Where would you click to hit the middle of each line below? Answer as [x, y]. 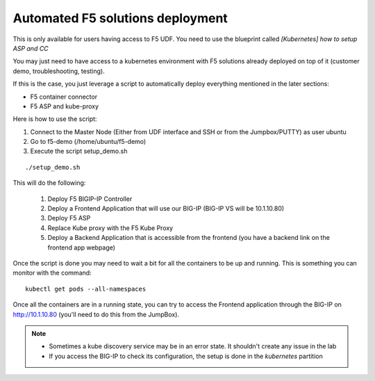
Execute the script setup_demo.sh [79, 151]
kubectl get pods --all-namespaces [86, 289]
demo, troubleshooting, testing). [59, 71]
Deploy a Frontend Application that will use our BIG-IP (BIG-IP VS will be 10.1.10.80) [166, 209]
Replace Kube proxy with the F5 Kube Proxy [110, 228]
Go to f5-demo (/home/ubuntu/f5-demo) [88, 142]
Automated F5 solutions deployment [120, 18]
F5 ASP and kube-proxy [65, 106]
